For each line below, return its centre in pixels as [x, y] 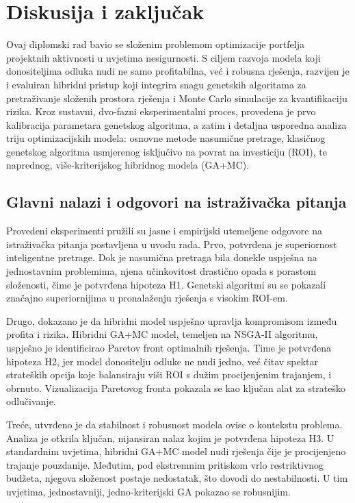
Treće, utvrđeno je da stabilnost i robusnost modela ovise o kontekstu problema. [174, 424]
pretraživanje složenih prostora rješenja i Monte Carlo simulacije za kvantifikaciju [177, 98]
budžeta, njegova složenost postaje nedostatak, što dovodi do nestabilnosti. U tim [177, 478]
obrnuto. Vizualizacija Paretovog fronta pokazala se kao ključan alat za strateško [176, 388]
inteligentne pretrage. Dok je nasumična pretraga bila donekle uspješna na [162, 257]
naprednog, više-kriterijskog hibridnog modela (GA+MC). [128, 165]
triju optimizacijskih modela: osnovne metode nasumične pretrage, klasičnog [166, 138]
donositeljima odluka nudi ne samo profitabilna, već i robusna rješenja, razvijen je [178, 71]
